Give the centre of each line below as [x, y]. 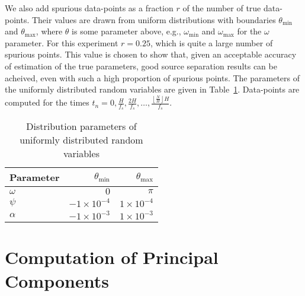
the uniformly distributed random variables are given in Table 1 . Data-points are [152, 89]
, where [49, 31]
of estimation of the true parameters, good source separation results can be [141, 66]
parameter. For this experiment [62, 42]
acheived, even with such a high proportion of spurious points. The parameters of [152, 77]
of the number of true [222, 8]
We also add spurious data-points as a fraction [89, 8]
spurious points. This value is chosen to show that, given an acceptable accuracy [151, 54]
